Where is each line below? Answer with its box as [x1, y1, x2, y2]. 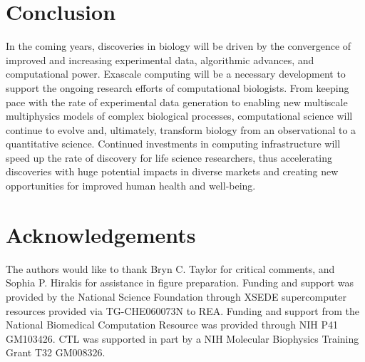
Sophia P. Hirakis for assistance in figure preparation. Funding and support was [6, 275, 354, 290]
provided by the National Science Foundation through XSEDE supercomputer [6, 289, 346, 304]
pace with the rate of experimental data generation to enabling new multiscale [6, 94, 348, 109]
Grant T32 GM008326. [6, 345, 106, 360]
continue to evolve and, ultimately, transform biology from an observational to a [6, 122, 356, 137]
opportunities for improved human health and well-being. [6, 178, 256, 193]
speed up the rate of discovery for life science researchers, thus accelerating [6, 150, 333, 165]
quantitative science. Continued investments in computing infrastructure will [6, 136, 341, 151]
